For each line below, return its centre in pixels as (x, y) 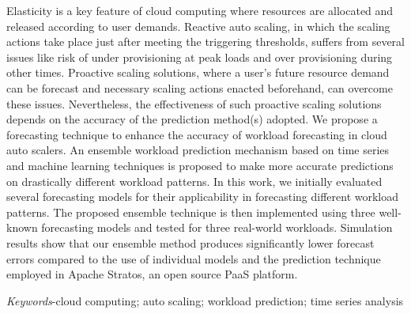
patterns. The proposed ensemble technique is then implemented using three (191, 212)
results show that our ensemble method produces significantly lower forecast (190, 242)
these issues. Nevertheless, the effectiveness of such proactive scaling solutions (194, 103)
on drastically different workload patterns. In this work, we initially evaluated (194, 181)
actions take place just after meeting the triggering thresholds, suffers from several (205, 42)
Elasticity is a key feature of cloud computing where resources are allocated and (200, 10)
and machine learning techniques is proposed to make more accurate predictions (200, 165)
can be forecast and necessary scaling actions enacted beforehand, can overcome (200, 87)
